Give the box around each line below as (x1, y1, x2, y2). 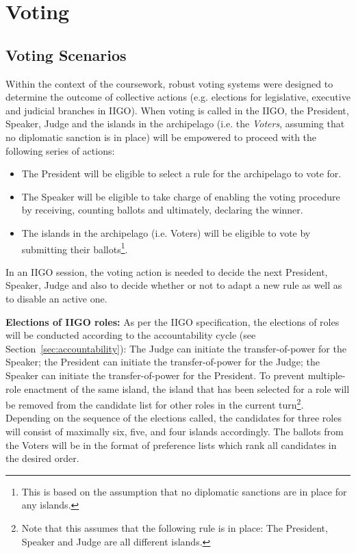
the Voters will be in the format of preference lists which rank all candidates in (5, 437, 337, 452)
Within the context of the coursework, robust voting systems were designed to (5, 76, 333, 90)
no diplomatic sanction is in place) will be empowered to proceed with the (5, 129, 317, 144)
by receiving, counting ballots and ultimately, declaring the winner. (21, 203, 303, 217)
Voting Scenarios (5, 44, 127, 65)
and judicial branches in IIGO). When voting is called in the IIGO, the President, (5, 103, 349, 117)
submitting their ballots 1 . (21, 240, 128, 256)
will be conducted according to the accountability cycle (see (5, 328, 256, 342)
